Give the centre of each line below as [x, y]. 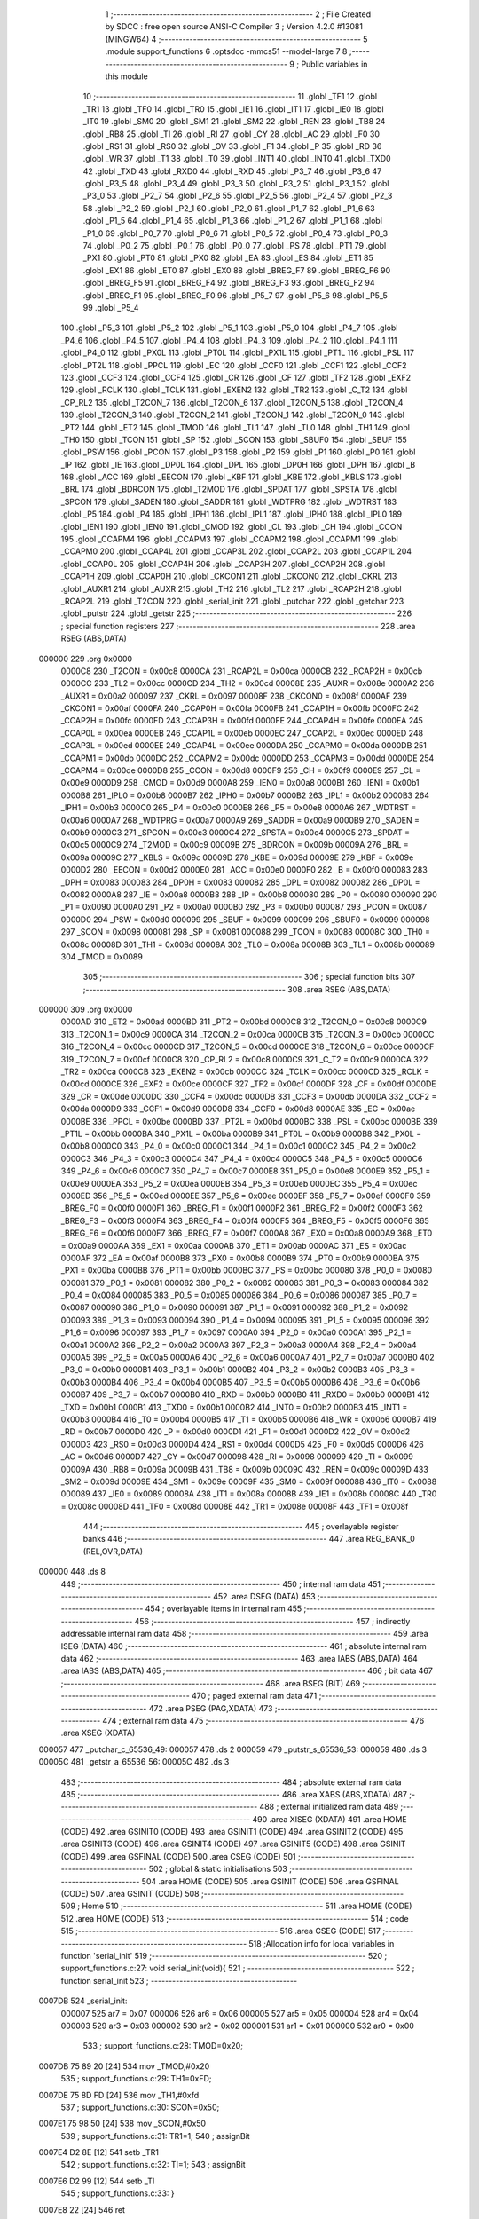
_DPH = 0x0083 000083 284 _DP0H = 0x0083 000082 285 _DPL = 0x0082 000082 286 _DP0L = [240, 882]
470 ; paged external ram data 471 [254, 1696]
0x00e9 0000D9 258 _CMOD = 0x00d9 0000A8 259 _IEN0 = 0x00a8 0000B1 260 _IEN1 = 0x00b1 [240, 783]
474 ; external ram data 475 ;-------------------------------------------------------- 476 [263, 1720]
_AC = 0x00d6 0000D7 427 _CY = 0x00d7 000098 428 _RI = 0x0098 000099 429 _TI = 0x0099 [237, 1457]
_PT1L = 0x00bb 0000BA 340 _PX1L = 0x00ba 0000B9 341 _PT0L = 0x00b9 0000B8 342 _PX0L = [241, 1133]
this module [126, 76]
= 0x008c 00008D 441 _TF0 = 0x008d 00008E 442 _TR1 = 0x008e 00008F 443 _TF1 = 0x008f [235, 1506]
